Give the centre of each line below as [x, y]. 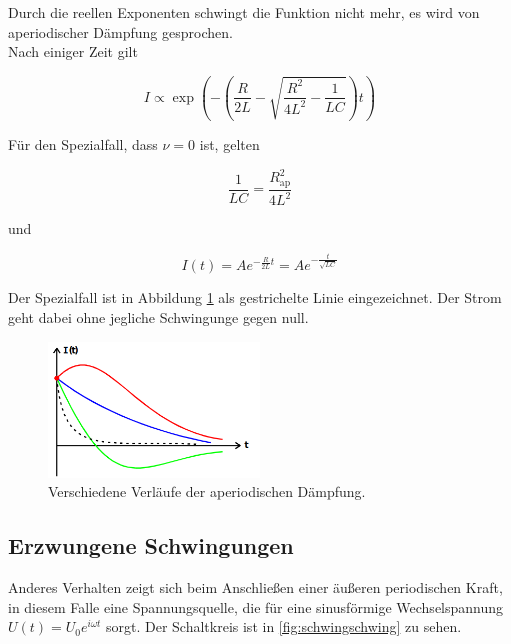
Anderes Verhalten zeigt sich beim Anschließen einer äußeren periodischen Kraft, [255, 587]
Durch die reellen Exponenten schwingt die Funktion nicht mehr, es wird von [244, 12]
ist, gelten [229, 144]
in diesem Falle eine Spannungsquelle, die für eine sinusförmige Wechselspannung [256, 606]
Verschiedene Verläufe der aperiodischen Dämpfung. [207, 491]
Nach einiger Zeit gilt [73, 51]
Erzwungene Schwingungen [151, 545]
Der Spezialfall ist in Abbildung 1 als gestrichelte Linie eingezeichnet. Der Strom [255, 297]
